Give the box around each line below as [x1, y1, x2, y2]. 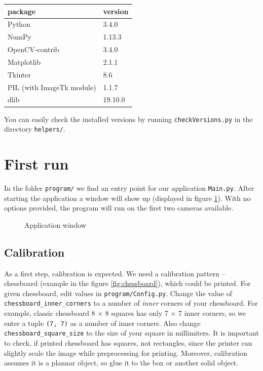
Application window [24, 219, 87, 230]
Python [8, 19, 30, 29]
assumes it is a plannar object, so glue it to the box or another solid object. [4, 357, 239, 368]
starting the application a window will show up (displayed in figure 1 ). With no [4, 192, 251, 203]
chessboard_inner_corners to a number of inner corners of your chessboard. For [4, 298, 258, 308]
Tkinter [8, 69, 31, 79]
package [8, 6, 36, 16]
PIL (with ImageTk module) [8, 81, 96, 92]
